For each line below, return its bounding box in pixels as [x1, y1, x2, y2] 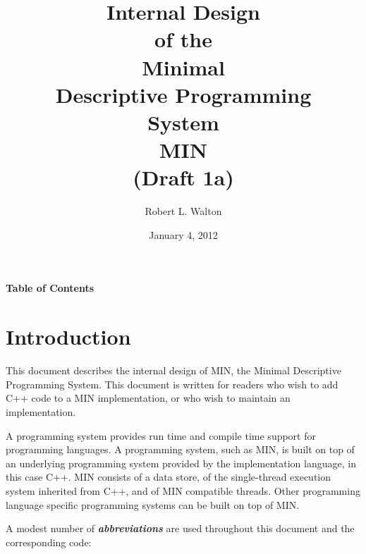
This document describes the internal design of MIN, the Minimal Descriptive [6, 363, 341, 378]
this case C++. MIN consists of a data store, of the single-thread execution [6, 469, 331, 484]
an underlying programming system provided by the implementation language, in [6, 455, 356, 470]
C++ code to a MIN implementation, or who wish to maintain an [6, 390, 291, 405]
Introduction [6, 322, 131, 351]
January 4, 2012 [149, 227, 218, 242]
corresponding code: [6, 534, 92, 549]
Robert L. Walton [145, 204, 222, 218]
